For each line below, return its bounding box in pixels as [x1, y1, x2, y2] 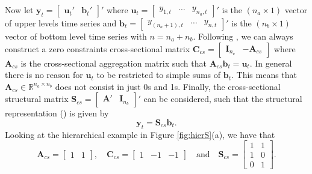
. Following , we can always [193, 30, 293, 42]
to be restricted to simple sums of [96, 68, 221, 81]
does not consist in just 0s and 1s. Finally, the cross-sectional [55, 80, 281, 92]
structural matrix [5, 92, 69, 105]
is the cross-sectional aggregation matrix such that [20, 56, 207, 69]
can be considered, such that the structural [143, 92, 302, 105]
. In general [249, 56, 292, 69]
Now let [5, 4, 34, 16]
